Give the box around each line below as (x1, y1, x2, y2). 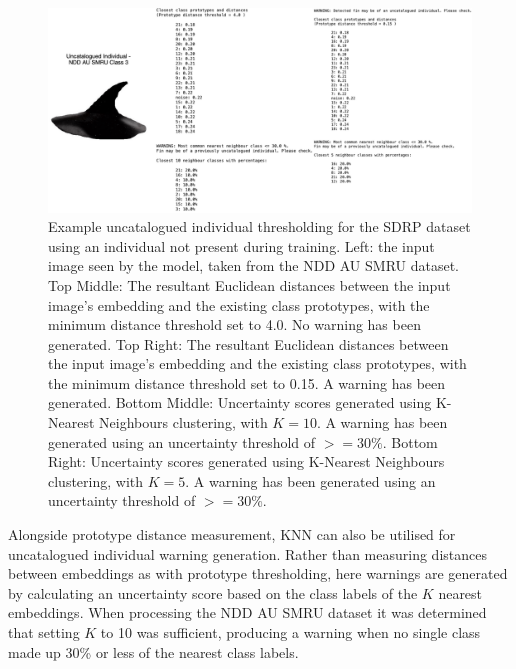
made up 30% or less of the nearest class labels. (8, 641, 299, 662)
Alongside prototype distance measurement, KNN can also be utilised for (8, 524, 456, 545)
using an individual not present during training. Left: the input (48, 235, 435, 256)
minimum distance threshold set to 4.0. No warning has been (48, 314, 421, 335)
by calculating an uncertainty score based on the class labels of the (8, 582, 418, 603)
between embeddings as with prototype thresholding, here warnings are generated (8, 563, 508, 584)
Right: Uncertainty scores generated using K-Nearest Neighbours (48, 451, 445, 472)
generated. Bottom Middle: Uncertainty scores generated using (48, 392, 432, 413)
